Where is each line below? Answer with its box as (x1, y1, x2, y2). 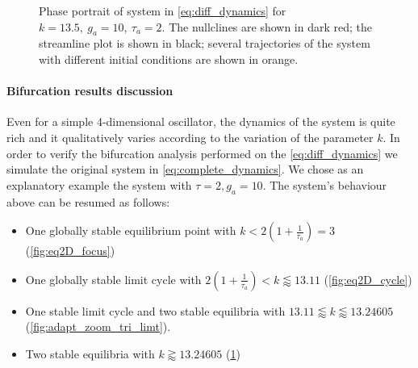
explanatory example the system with (6, 176, 192, 193)
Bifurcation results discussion (6, 82, 173, 99)
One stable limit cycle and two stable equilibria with (25, 302, 286, 319)
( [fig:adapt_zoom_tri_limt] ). (25, 318, 171, 335)
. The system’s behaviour (262, 176, 387, 193)
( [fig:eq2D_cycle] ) (324, 270, 412, 287)
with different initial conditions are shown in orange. (39, 50, 299, 67)
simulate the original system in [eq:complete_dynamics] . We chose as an (6, 161, 364, 178)
